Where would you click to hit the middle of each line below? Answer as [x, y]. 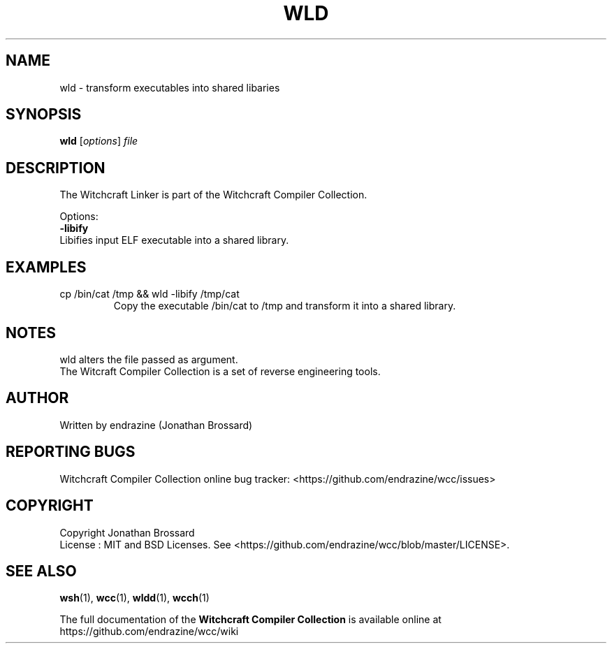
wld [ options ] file [99, 141]
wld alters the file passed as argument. [149, 359]
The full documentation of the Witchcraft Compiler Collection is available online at [250, 620]
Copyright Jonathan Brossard [127, 532]
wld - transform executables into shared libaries [170, 87]
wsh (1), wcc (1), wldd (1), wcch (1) [134, 598]
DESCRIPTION [56, 168]
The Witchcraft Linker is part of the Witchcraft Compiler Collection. [213, 195]
